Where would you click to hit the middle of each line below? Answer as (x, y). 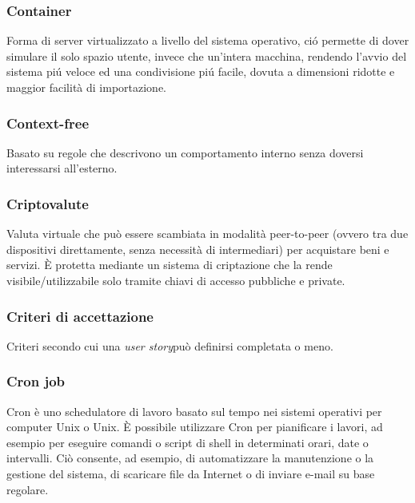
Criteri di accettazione (80, 316)
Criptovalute (48, 203)
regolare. (28, 489)
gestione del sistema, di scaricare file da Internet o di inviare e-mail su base (191, 473)
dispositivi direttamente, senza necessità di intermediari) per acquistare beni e (198, 249)
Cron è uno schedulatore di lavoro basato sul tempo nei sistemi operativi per (194, 411)
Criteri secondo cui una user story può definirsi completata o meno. (170, 345)
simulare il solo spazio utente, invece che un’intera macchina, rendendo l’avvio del (207, 55)
